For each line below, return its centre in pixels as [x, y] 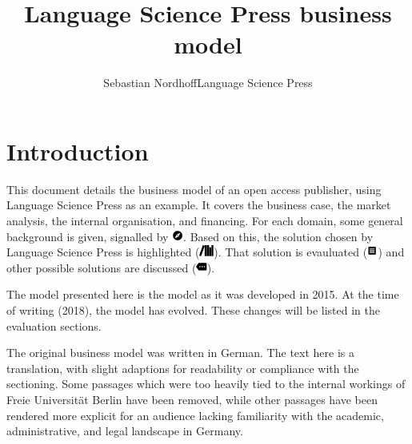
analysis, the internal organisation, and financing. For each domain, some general [205, 221]
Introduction [78, 151]
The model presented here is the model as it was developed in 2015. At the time [203, 294]
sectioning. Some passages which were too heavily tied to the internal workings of [206, 384]
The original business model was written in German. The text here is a [180, 353]
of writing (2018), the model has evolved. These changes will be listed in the [193, 310]
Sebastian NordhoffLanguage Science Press [208, 83]
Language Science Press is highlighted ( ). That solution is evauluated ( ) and [206, 252]
